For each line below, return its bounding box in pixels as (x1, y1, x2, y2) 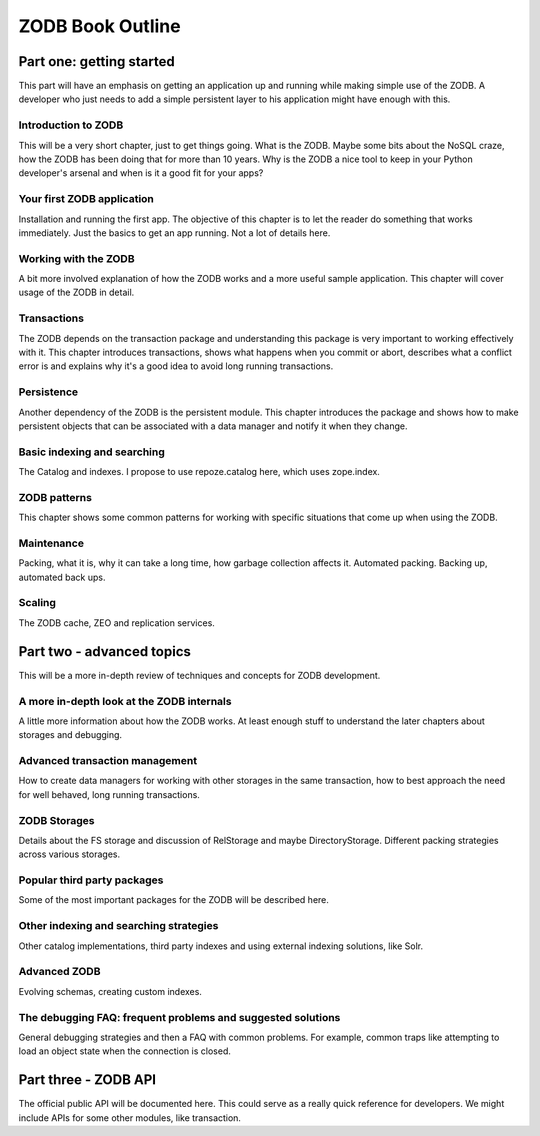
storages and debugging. (18, 729, 123, 741)
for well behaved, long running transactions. (18, 788, 200, 800)
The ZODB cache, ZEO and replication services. (18, 616, 215, 629)
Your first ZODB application (18, 192, 155, 206)
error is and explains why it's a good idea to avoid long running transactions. (18, 360, 334, 372)
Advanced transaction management (18, 754, 198, 768)
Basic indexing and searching (18, 445, 165, 459)
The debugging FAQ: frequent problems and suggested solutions (18, 1010, 341, 1024)
